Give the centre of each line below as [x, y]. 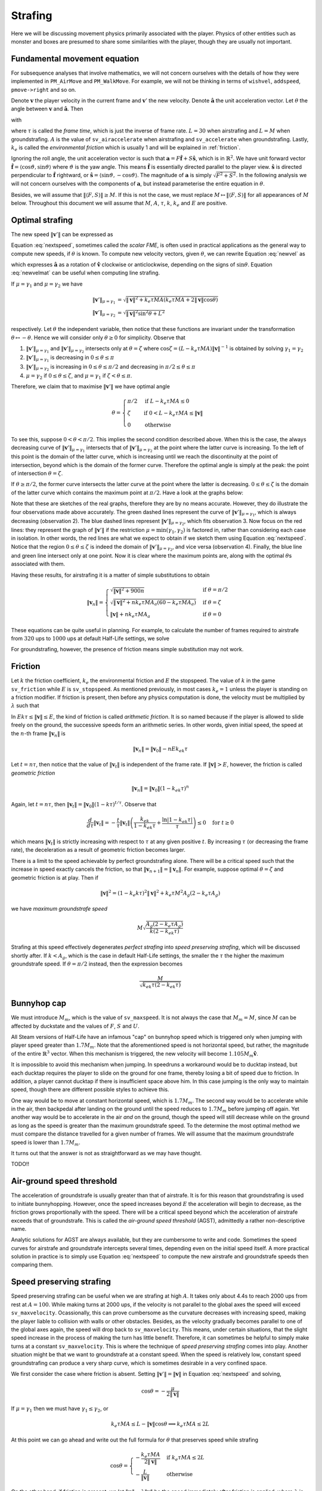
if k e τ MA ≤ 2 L [185, 1458]
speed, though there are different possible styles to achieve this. [90, 1090]
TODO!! [20, 1164]
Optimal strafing [42, 220]
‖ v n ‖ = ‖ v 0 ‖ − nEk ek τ [160, 750]
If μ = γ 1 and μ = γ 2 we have [47, 284]
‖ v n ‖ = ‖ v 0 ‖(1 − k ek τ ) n [160, 789]
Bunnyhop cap [39, 1003]
